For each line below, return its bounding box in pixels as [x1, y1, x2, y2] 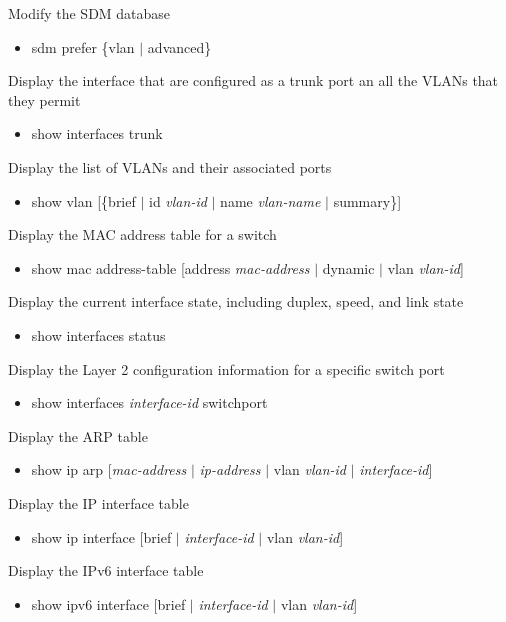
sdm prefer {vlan [31, 36, 135, 57]
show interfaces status [31, 324, 166, 345]
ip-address [199, 459, 261, 480]
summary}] [333, 190, 402, 211]
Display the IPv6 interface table [8, 560, 204, 581]
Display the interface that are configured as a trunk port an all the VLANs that [8, 70, 499, 91]
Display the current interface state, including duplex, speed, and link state [8, 291, 464, 312]
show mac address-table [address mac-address [31, 257, 310, 278]
